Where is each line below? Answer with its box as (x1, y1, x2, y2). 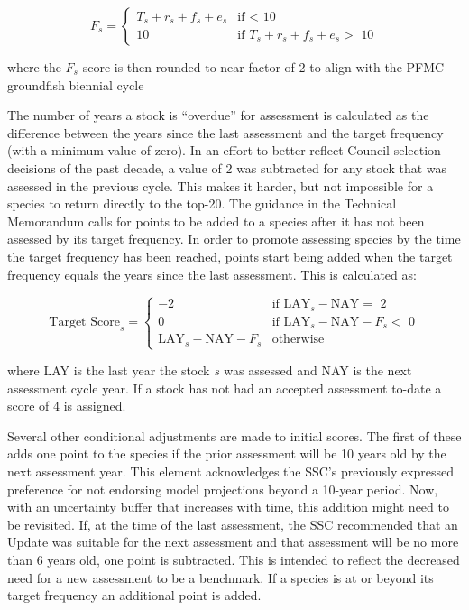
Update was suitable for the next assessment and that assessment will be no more (7, 532, 459, 551)
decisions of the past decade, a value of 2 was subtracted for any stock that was (7, 158, 447, 177)
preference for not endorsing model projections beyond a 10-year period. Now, (7, 479, 438, 498)
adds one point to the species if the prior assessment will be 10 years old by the (7, 444, 446, 463)
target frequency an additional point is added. (7, 586, 262, 605)
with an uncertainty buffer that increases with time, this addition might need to (7, 497, 449, 516)
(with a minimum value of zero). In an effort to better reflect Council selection (7, 141, 441, 160)
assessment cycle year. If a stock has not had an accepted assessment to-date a (7, 378, 442, 397)
